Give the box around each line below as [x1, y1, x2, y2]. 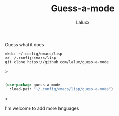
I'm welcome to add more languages [5, 105, 79, 111]
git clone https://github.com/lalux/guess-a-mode [5, 59, 109, 64]
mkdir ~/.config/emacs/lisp [5, 51, 63, 56]
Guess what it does [5, 41, 44, 47]
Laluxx [76, 19, 89, 25]
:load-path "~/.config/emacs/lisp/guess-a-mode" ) [9, 87, 113, 91]
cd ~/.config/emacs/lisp [5, 55, 56, 60]
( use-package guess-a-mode [5, 82, 60, 87]
